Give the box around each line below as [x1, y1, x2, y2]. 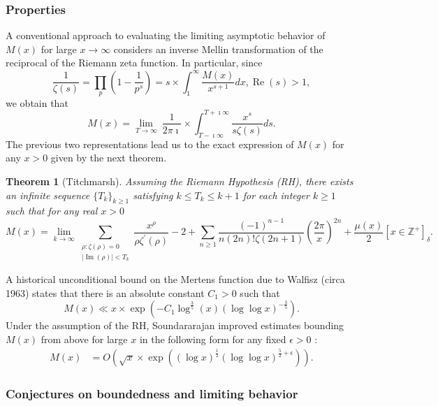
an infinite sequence [6, 187, 90, 202]
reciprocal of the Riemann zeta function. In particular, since [6, 55, 263, 70]
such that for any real [6, 203, 98, 218]
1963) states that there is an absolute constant [6, 285, 205, 300]
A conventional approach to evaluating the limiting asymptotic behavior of [6, 28, 326, 43]
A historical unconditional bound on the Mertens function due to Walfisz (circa [6, 272, 345, 287]
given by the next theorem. [50, 150, 167, 165]
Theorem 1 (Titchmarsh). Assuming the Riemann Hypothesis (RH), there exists [6, 173, 353, 188]
